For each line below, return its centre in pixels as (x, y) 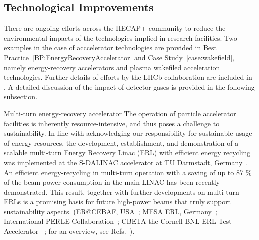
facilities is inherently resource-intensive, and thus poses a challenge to (112, 123)
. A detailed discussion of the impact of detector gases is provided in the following (129, 87)
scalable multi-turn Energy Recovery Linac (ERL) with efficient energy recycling (127, 153)
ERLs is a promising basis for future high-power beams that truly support (118, 202)
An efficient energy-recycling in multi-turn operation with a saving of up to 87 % (128, 172)
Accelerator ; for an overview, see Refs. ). (69, 231)
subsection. (21, 97)
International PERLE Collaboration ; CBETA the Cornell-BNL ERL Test (118, 221)
